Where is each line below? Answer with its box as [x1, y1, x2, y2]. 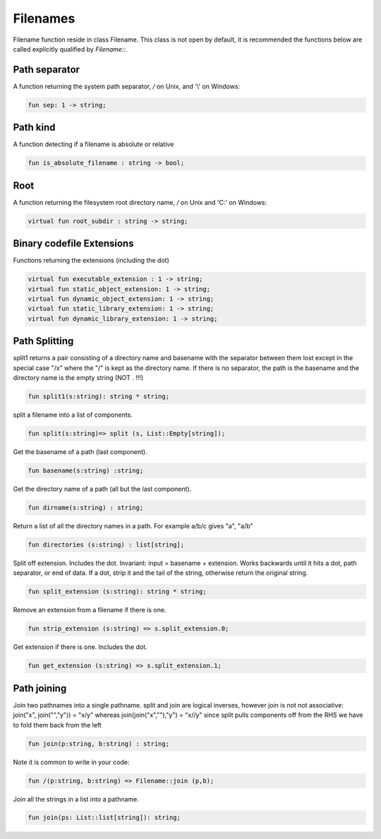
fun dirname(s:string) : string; [28, 504, 144, 512]
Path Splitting [13, 335, 74, 347]
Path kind [13, 121, 56, 133]
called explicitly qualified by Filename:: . [13, 44, 128, 53]
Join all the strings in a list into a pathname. [13, 795, 139, 803]
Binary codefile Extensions [13, 237, 134, 250]
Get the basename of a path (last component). [13, 448, 147, 456]
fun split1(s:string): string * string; [28, 393, 169, 400]
